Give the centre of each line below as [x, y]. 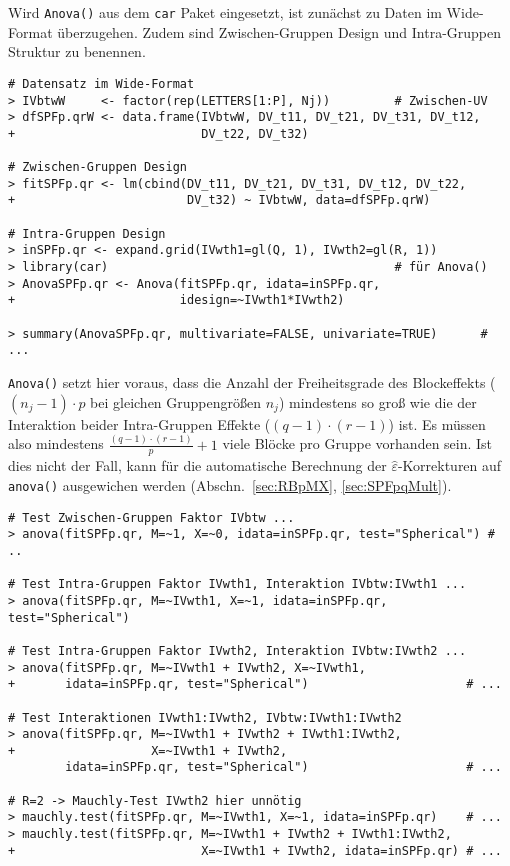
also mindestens [56, 443]
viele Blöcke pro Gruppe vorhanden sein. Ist [357, 443]
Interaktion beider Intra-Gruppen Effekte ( [139, 423]
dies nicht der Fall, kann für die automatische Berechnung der [197, 465]
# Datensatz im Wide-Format [101, 83]
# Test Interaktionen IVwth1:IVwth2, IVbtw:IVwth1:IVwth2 [205, 717]
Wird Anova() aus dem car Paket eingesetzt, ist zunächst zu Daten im [225, 12]
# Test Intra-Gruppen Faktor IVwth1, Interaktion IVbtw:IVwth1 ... [237, 584]
